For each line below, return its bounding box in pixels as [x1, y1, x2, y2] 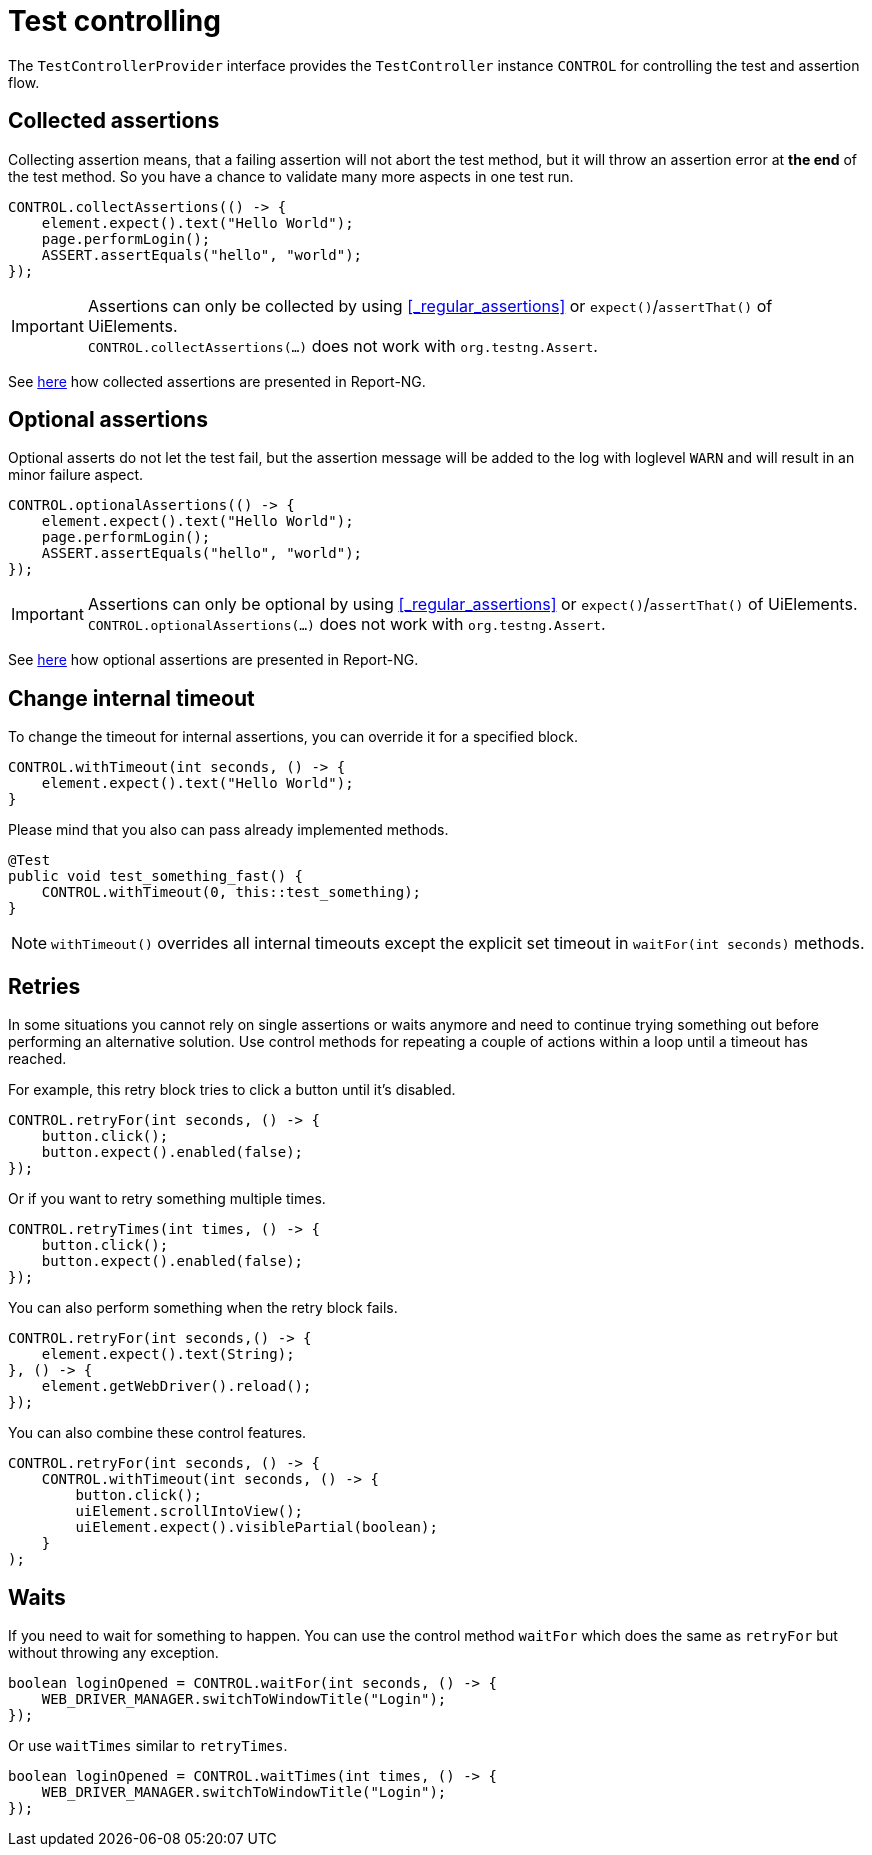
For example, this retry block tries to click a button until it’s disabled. [8, 1081, 456, 1099]
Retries [8, 973, 81, 999]
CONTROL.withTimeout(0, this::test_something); [41, 884, 422, 901]
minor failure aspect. [8, 466, 144, 484]
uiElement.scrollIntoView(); [75, 1503, 304, 1520]
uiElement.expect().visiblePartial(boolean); [75, 1519, 438, 1536]
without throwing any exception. [8, 1643, 219, 1661]
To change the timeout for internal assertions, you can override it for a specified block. [8, 728, 578, 746]
